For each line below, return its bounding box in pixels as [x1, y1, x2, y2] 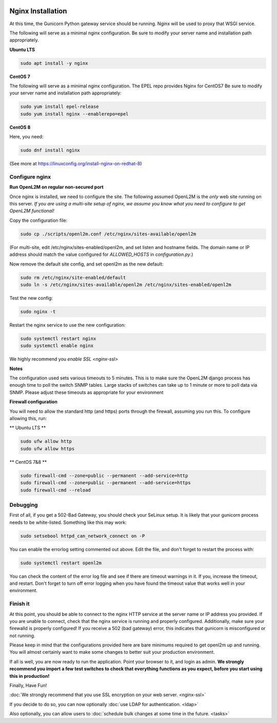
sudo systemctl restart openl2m [20, 560, 102, 566]
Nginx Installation [9, 7, 67, 15]
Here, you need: [9, 134, 44, 140]
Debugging [9, 501, 38, 508]
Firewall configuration [9, 398, 57, 405]
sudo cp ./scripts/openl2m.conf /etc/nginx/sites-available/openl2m [20, 231, 196, 237]
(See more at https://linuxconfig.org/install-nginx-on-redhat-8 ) [9, 161, 142, 167]
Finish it [9, 600, 30, 607]
